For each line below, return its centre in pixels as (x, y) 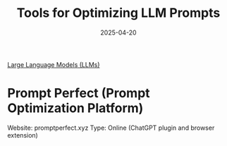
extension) (23, 135)
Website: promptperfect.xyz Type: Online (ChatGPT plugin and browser (111, 128)
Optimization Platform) (75, 108)
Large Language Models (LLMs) (54, 64)
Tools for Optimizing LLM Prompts (118, 13)
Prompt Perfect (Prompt (79, 93)
